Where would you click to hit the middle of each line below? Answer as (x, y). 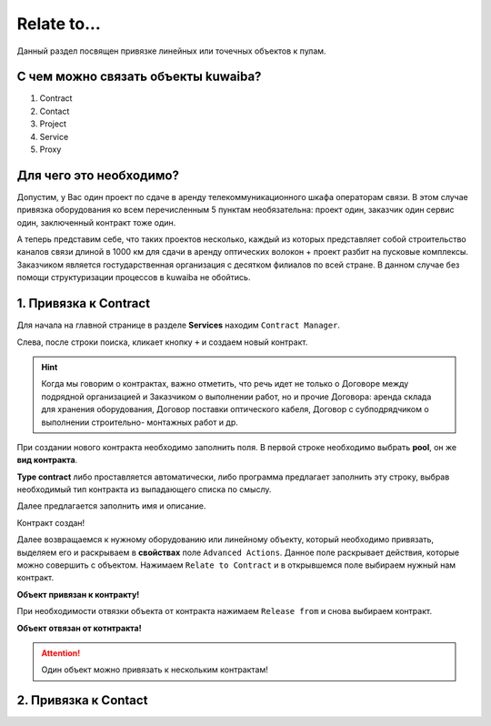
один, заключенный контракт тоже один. (96, 222)
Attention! (61, 653)
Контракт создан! (51, 522)
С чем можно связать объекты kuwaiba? (139, 77)
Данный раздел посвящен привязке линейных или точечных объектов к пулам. (171, 51)
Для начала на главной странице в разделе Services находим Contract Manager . (179, 325)
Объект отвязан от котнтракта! (79, 628)
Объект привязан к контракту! (78, 594)
